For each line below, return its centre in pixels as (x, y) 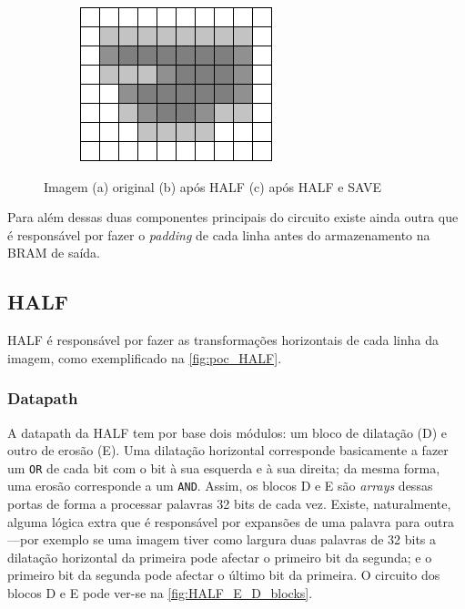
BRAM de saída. (54, 253)
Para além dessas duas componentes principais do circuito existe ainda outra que (233, 217)
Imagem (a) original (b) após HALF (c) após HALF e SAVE (212, 186)
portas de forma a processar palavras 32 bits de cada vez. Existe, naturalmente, (229, 504)
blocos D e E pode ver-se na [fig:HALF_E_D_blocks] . (160, 593)
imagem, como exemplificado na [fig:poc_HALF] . (145, 357)
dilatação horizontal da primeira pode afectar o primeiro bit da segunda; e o (220, 557)
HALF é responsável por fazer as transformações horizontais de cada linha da (223, 340)
